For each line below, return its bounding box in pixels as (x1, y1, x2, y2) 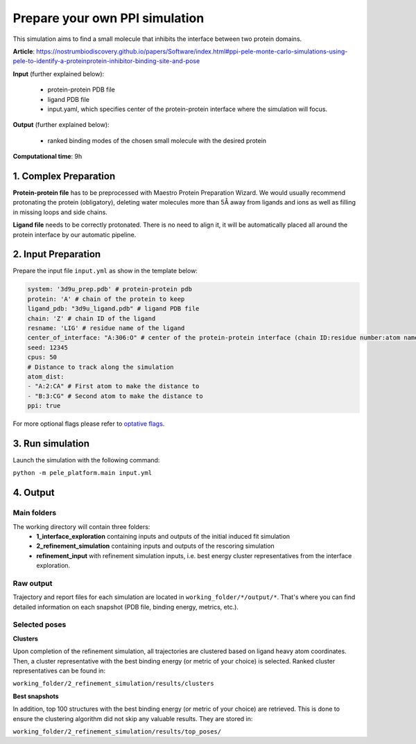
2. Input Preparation (12, 248, 101, 260)
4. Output (12, 487, 55, 499)
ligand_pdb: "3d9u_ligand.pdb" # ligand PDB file (27, 305, 200, 313)
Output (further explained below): (12, 121, 110, 129)
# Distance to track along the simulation (27, 363, 174, 371)
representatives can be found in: (12, 666, 106, 675)
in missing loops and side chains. (12, 208, 107, 216)
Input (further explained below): (12, 69, 105, 78)
